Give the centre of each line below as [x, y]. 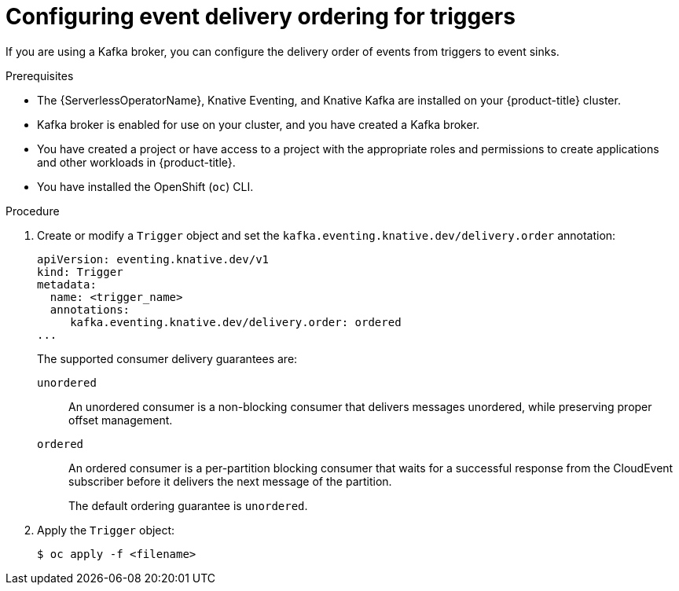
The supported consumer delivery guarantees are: [167, 358]
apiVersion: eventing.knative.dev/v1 [153, 259]
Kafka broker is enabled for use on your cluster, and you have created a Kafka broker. [259, 124]
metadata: [67, 284]
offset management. [121, 420]
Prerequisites [40, 75]
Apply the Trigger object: [106, 530]
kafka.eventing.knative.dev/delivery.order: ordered [236, 322]
